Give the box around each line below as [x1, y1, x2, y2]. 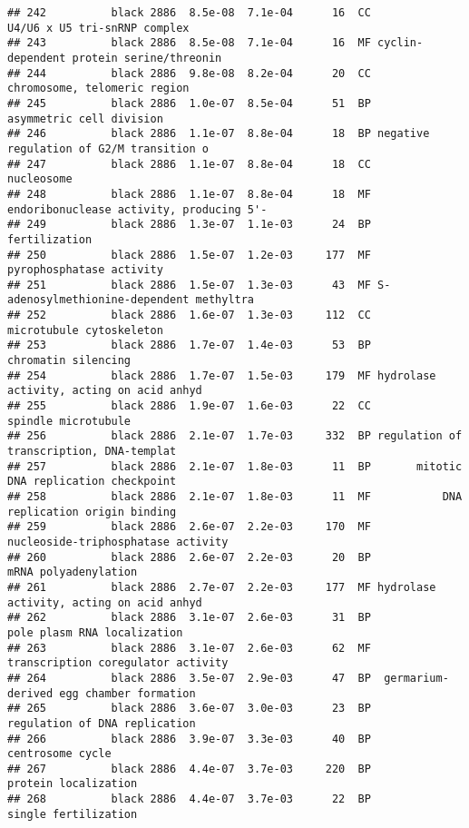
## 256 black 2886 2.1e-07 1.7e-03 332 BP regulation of [7, 429, 463, 443]
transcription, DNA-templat [7, 445, 177, 458]
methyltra [195, 293, 255, 307]
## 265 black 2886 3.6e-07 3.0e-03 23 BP [7, 702, 371, 715]
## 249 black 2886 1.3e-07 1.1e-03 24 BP [7, 218, 371, 232]
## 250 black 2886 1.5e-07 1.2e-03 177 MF [7, 248, 371, 261]
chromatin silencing [7, 354, 132, 368]
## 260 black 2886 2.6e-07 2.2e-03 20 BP [7, 550, 371, 564]
